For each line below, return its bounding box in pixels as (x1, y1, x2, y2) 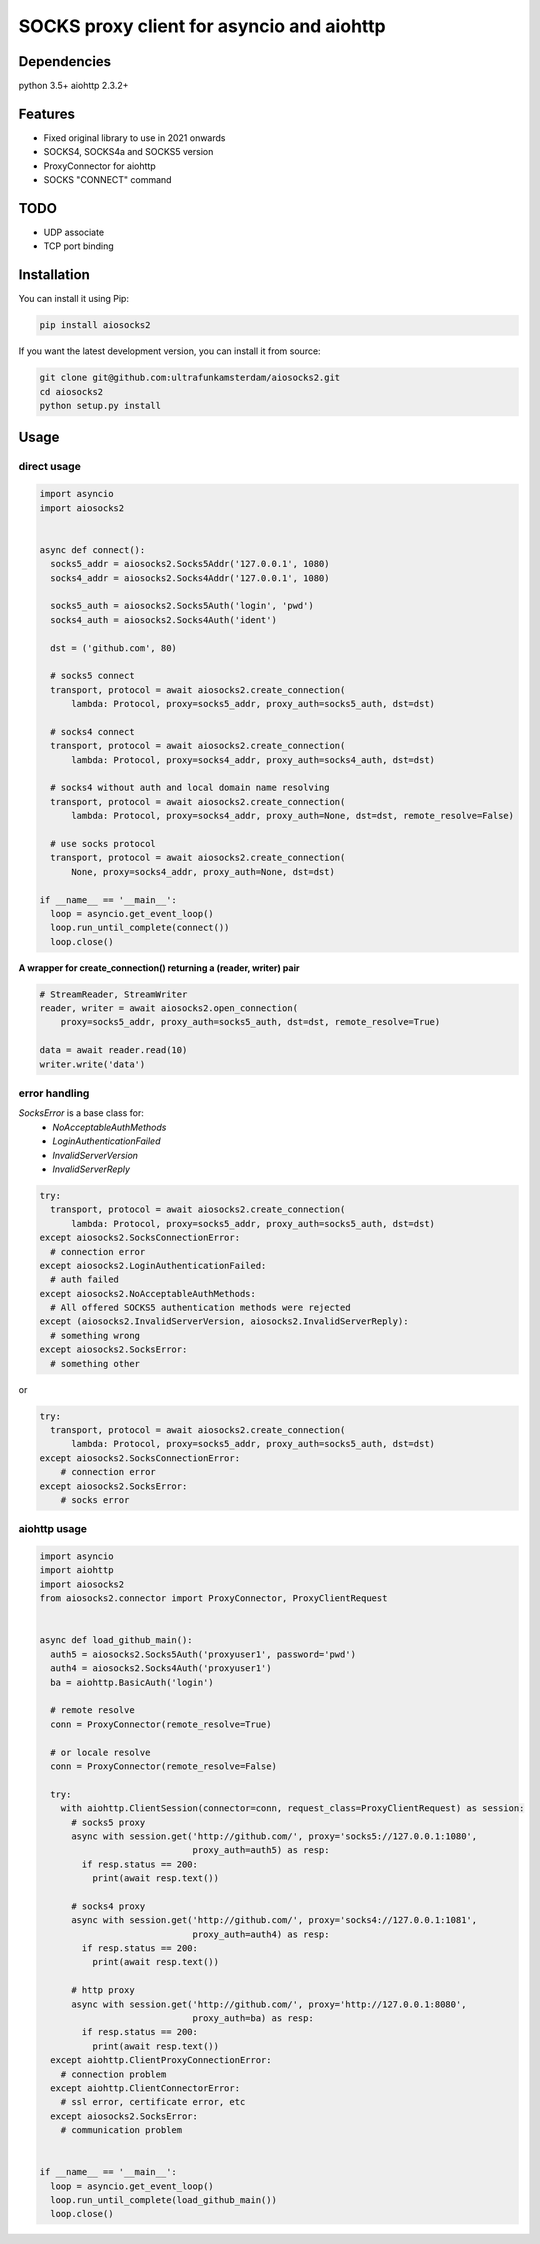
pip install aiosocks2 (39, 320, 151, 331)
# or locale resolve (50, 1746, 151, 1758)
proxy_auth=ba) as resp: (192, 2012, 314, 2024)
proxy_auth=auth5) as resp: (192, 1845, 330, 1856)
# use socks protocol (50, 838, 157, 849)
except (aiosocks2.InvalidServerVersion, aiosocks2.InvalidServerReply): (39, 1316, 409, 1327)
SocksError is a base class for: (18, 1107, 145, 1119)
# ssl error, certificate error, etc (60, 2096, 246, 2108)
